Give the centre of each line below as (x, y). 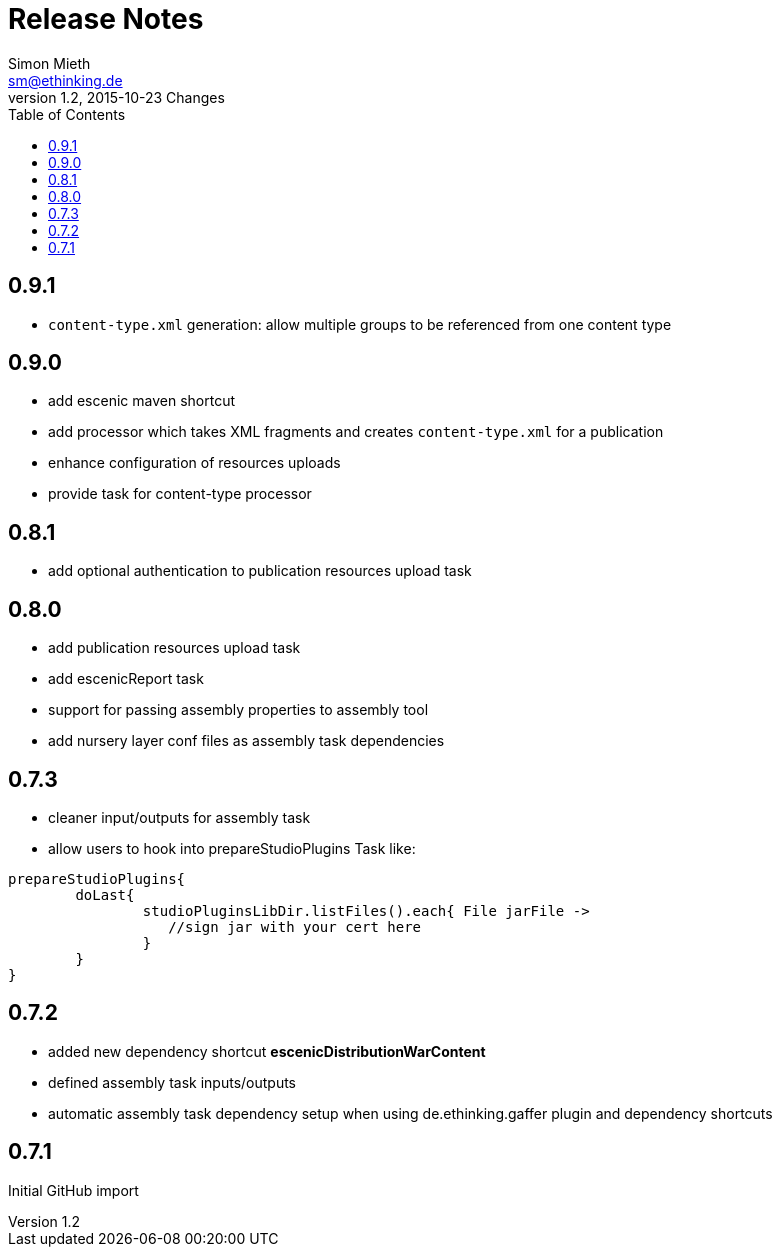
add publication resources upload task (174, 648)
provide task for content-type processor (180, 494)
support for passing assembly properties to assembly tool (238, 710)
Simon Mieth (49, 63)
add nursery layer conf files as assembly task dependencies (246, 741)
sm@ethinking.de (65, 80)
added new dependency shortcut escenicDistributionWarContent (267, 1051)
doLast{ (105, 894)
